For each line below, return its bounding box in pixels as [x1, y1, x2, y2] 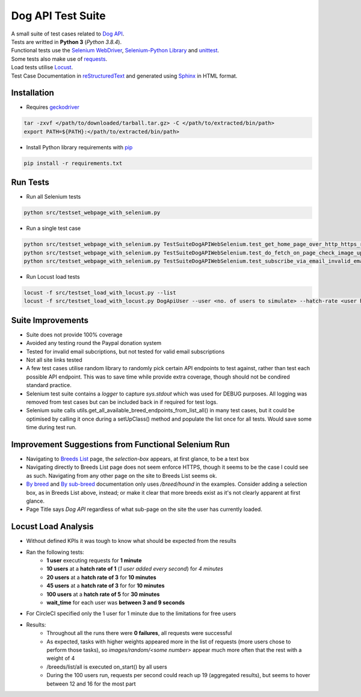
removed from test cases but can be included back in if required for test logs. [26, 398, 218, 406]
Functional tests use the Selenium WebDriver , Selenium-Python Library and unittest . [11, 47, 220, 54]
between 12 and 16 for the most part [46, 680, 136, 687]
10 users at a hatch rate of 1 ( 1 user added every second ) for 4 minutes [46, 565, 224, 572]
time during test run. [26, 424, 77, 431]
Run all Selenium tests [26, 193, 81, 200]
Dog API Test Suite [11, 9, 106, 22]
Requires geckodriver [26, 104, 79, 111]
